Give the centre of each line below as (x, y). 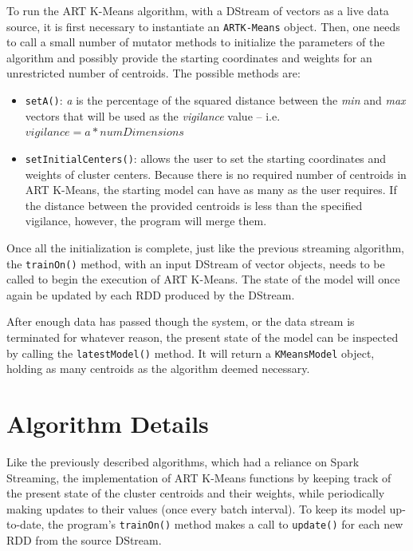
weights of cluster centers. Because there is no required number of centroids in (216, 174)
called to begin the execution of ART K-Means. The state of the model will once (203, 279)
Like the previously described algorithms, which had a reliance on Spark (183, 461)
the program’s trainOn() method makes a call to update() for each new (226, 524)
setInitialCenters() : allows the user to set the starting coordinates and (206, 158)
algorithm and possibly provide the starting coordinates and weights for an (189, 57)
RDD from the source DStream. (84, 539)
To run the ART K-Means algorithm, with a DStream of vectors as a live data (198, 10)
